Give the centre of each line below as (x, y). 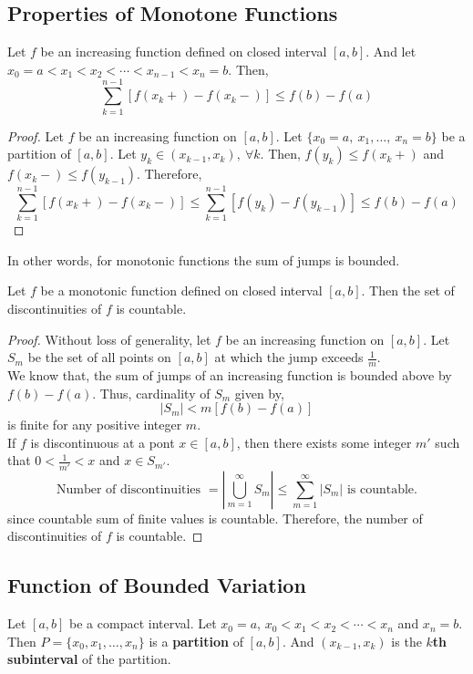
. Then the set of (408, 290)
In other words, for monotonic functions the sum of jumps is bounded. (204, 259)
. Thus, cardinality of (151, 393)
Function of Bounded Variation (157, 585)
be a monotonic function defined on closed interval (181, 290)
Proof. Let (36, 135)
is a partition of (196, 641)
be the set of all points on (99, 357)
